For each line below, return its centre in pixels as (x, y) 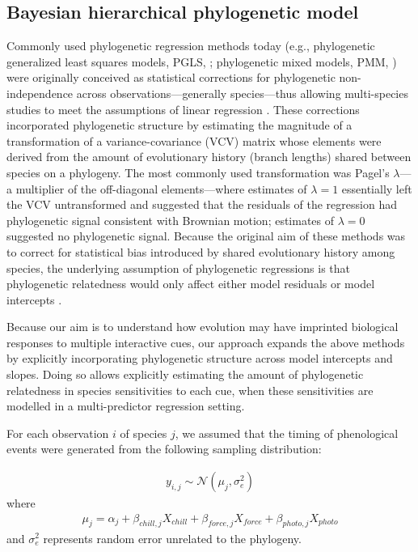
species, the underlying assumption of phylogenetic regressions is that (179, 268)
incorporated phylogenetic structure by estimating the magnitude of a (179, 125)
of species (144, 433)
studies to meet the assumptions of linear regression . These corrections (183, 109)
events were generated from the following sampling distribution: (164, 449)
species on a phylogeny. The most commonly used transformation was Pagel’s (198, 172)
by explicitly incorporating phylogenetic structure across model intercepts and (200, 358)
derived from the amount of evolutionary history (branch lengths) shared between (209, 157)
